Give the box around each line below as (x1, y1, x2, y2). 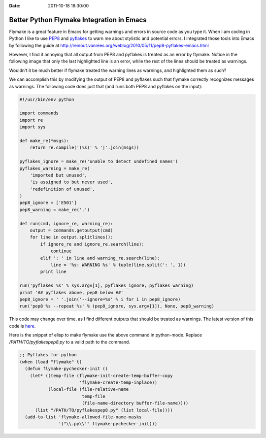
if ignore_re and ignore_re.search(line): (40, 241, 145, 247)
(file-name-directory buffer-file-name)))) (81, 401, 189, 406)
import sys (19, 124, 46, 130)
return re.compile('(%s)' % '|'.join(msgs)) (30, 145, 139, 150)
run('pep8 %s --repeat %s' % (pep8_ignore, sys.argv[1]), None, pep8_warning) (19, 303, 214, 309)
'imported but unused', (30, 172, 87, 178)
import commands (19, 110, 59, 116)
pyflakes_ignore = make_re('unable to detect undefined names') (19, 159, 178, 165)
